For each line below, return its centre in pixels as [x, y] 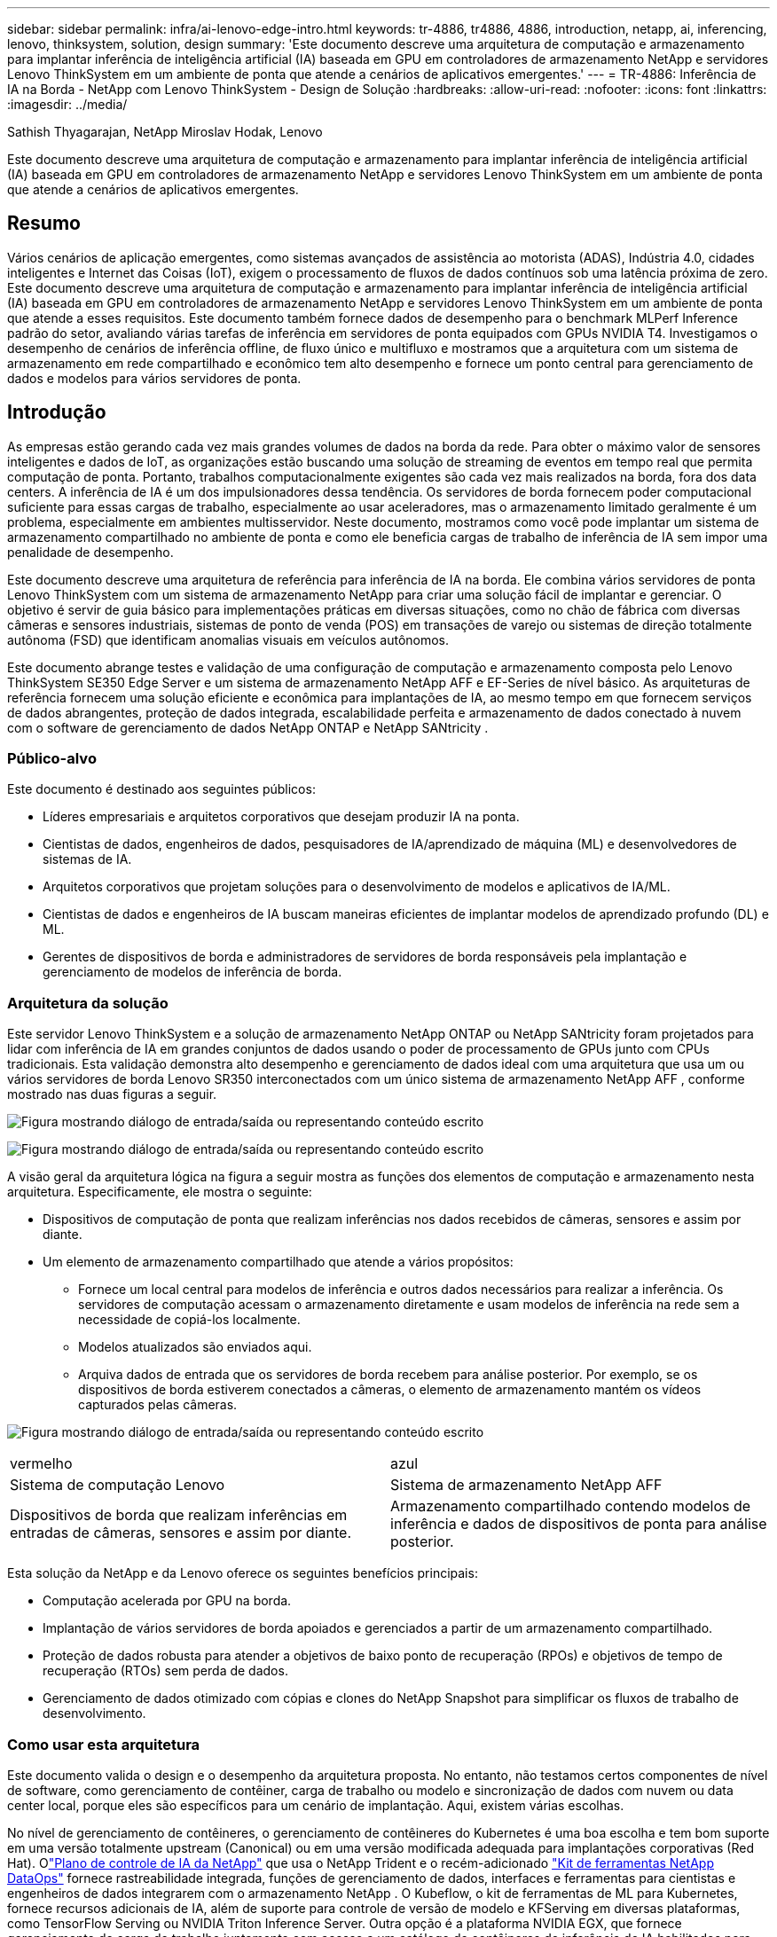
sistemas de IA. [87, 859]
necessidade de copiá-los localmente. [189, 1320]
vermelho [41, 1464]
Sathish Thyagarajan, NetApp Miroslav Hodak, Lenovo [165, 132]
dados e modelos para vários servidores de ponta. [154, 378]
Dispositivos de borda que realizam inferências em [179, 1515]
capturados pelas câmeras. [158, 1405]
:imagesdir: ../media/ [67, 104]
